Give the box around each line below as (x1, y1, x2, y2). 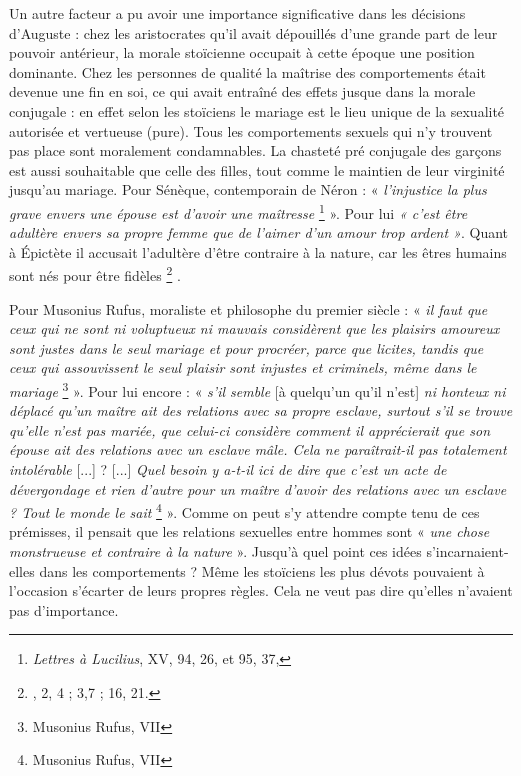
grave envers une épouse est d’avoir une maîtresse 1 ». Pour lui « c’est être (9, 199, 468, 223)
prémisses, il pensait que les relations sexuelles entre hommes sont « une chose (9, 521, 490, 542)
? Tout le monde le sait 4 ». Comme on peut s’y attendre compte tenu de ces (9, 499, 480, 522)
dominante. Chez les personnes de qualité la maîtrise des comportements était (9, 61, 486, 82)
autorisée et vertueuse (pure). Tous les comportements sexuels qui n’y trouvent (9, 120, 493, 141)
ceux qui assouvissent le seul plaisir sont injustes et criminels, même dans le (9, 357, 477, 378)
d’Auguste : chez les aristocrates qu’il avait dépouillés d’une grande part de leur (9, 22, 498, 43)
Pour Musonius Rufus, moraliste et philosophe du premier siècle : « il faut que (9, 298, 488, 319)
